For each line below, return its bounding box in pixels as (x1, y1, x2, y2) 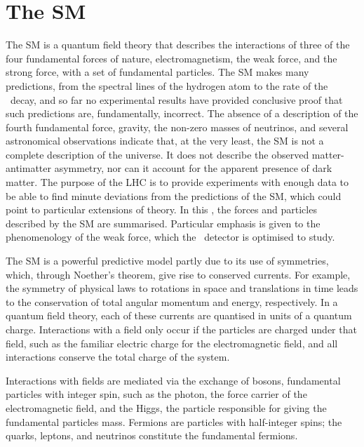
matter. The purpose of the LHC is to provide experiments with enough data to (6, 175, 349, 189)
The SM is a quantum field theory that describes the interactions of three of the (6, 37, 350, 52)
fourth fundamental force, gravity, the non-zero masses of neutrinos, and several (6, 119, 349, 134)
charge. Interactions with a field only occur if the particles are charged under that (6, 322, 357, 336)
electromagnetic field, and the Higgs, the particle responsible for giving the (6, 400, 327, 415)
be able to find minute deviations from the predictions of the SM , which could (6, 188, 342, 203)
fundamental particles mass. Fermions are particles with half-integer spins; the (6, 414, 342, 429)
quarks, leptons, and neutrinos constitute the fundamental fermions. (6, 428, 298, 443)
